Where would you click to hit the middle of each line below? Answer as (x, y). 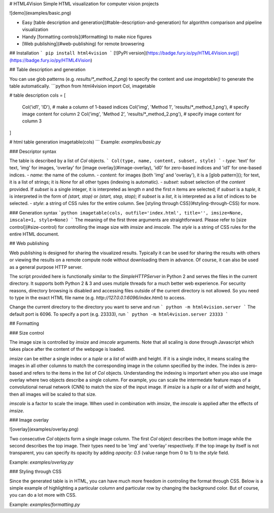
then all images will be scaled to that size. (53, 394)
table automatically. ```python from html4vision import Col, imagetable (82, 86)
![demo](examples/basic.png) (40, 13)
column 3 (32, 121)
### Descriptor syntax (33, 151)
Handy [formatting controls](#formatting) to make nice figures (87, 37)
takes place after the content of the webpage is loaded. (67, 349)
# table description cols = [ (38, 95)
